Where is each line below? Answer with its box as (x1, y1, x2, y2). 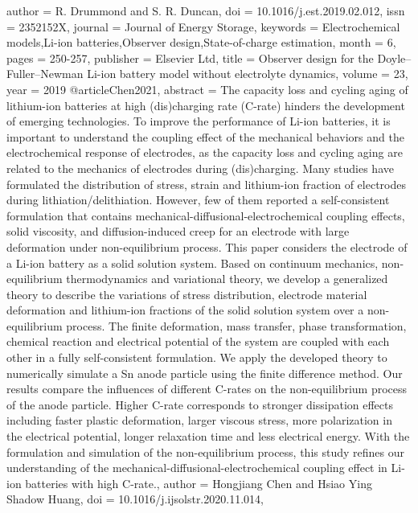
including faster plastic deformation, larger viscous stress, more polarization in (6, 412, 392, 429)
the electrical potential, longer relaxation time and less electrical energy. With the (6, 428, 410, 445)
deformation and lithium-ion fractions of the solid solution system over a (6, 302, 364, 318)
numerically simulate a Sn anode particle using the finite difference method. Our (6, 364, 403, 381)
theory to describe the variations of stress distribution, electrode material (6, 285, 367, 302)
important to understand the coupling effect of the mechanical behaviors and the (6, 128, 404, 145)
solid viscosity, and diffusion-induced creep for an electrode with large (6, 223, 350, 240)
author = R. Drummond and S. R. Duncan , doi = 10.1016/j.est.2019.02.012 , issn (6, 2, 405, 18)
